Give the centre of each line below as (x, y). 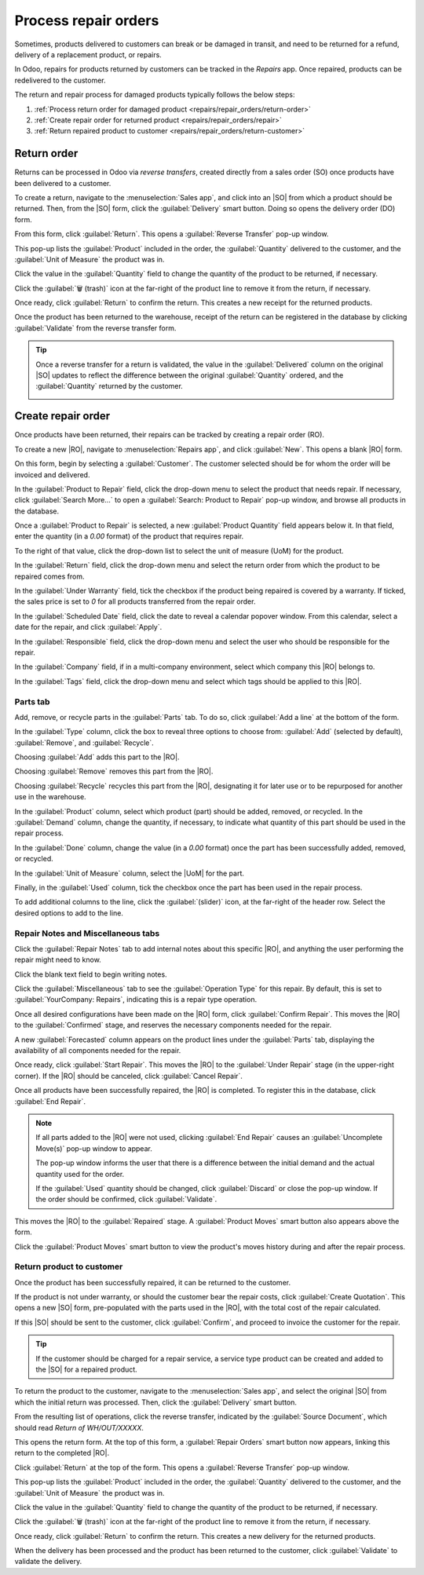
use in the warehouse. (50, 797)
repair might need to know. (58, 960)
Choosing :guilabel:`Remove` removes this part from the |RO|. (114, 771)
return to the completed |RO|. (62, 1453)
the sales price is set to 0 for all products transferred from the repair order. (135, 601)
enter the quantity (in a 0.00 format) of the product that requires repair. (129, 536)
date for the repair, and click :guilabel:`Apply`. (88, 627)
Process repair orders (87, 20)
